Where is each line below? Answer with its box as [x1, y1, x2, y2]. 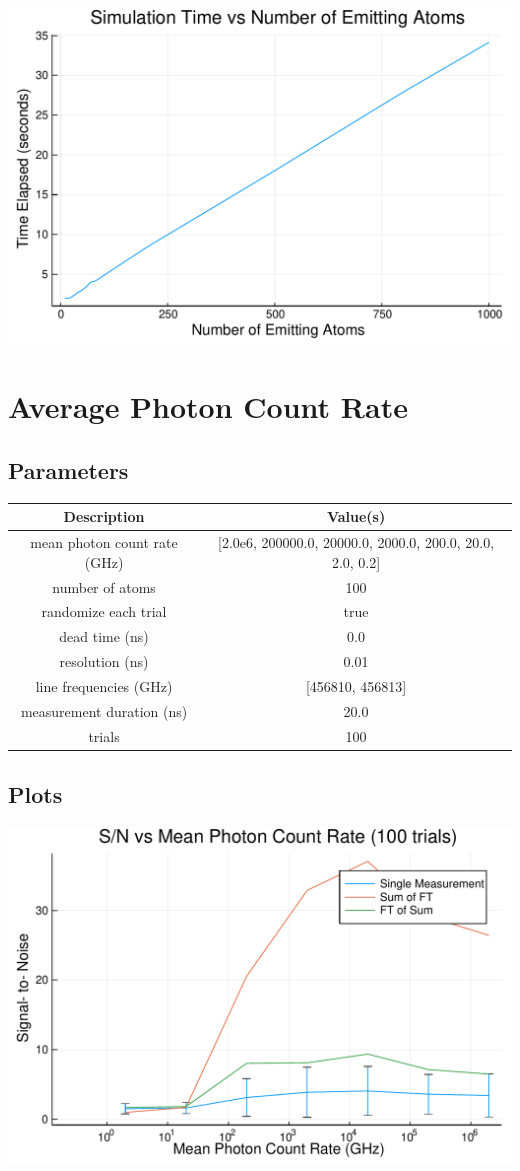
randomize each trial [41, 601, 167, 622]
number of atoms [52, 576, 156, 597]
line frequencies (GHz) [35, 676, 173, 696]
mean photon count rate [30, 532, 178, 553]
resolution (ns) [59, 651, 149, 672]
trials [88, 725, 120, 746]
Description [63, 506, 145, 527]
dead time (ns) [59, 626, 149, 647]
